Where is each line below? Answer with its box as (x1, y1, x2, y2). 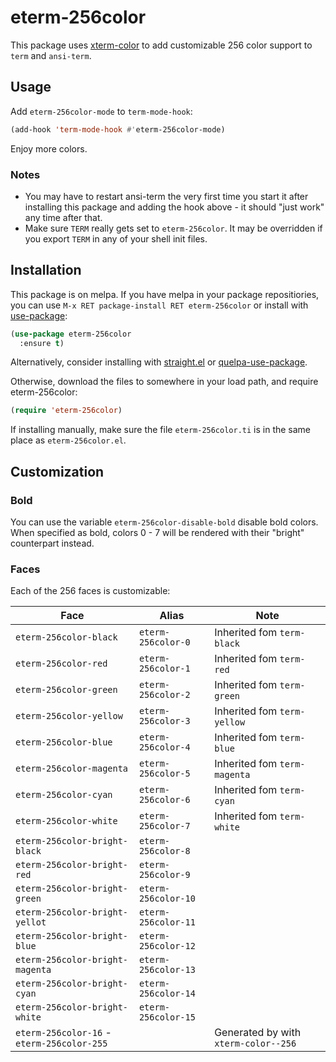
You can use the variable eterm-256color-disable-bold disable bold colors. (10, 516, 319, 528)
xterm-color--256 (214, 1038, 297, 1050)
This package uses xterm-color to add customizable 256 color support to (10, 39, 313, 51)
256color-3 (138, 716, 191, 727)
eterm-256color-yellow (15, 711, 123, 722)
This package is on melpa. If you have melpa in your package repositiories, (10, 288, 320, 300)
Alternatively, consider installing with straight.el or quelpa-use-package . (10, 356, 308, 368)
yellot (15, 917, 47, 928)
